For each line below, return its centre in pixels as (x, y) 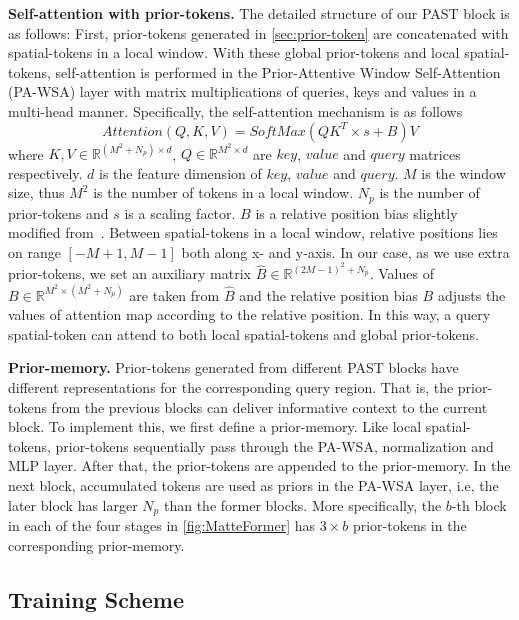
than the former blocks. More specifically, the (302, 504)
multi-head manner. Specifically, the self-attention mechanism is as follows (235, 110)
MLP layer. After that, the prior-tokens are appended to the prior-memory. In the (259, 465)
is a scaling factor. (180, 212)
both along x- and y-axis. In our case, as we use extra (345, 251)
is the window (463, 172)
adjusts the (471, 294)
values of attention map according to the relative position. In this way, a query (249, 314)
